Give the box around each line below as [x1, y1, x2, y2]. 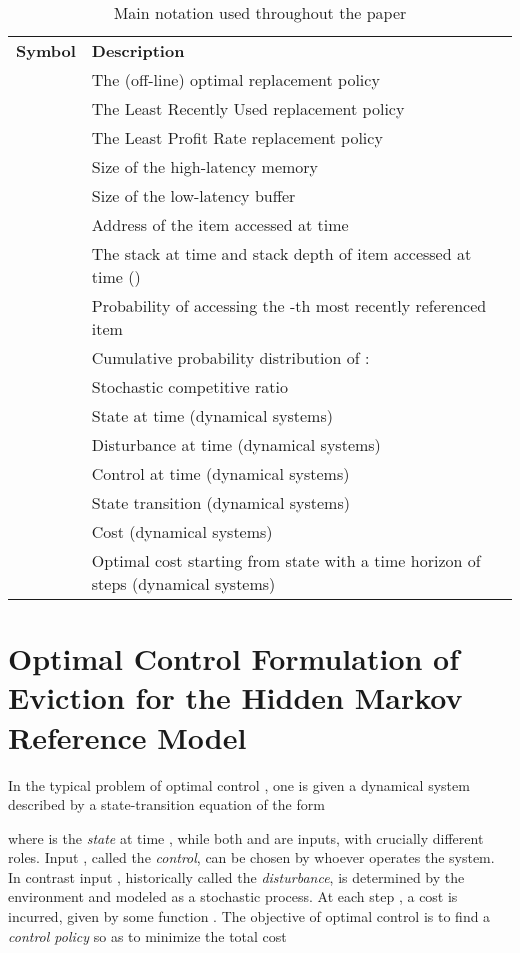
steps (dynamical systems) [91, 572, 276, 595]
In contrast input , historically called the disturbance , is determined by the [8, 866, 465, 887]
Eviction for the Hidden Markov [8, 677, 463, 718]
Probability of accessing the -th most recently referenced [91, 294, 487, 317]
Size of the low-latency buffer [91, 184, 296, 207]
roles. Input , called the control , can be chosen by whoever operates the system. [8, 847, 495, 868]
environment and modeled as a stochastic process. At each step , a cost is [8, 886, 458, 907]
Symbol [16, 39, 76, 62]
